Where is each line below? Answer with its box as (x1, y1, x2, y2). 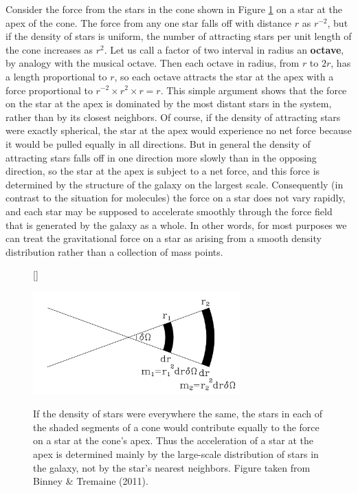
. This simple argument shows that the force (160, 83, 347, 97)
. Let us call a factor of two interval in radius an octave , (104, 42, 344, 56)
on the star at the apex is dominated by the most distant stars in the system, (5, 96, 332, 111)
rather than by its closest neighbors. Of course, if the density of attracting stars (5, 109, 341, 124)
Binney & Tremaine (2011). (33, 474, 148, 488)
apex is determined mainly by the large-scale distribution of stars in (33, 446, 319, 461)
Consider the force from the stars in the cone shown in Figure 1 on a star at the (5, 2, 342, 16)
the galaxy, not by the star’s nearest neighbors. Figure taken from (33, 460, 311, 474)
